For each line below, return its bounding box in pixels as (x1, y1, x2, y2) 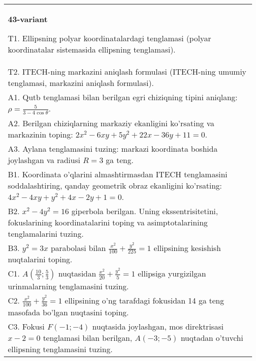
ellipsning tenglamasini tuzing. (8, 343, 113, 355)
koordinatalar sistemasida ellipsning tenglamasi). (8, 44, 176, 55)
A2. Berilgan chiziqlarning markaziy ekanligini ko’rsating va (8, 117, 215, 129)
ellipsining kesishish (154, 242, 221, 253)
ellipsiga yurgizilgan (138, 268, 206, 279)
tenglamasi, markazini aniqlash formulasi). (8, 77, 154, 88)
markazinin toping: (8, 128, 73, 140)
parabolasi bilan (51, 242, 106, 253)
